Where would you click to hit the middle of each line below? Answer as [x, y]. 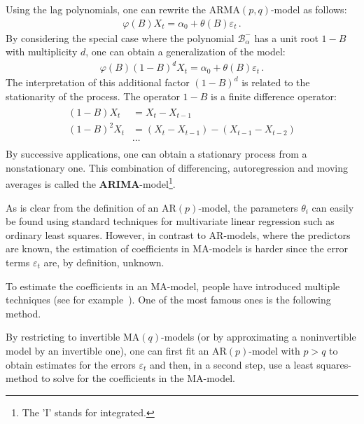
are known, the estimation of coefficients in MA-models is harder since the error [177, 248]
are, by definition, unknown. [104, 262]
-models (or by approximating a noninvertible [259, 337]
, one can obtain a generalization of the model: [185, 52]
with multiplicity [42, 52]
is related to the [276, 82]
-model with [274, 350]
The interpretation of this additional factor [98, 82]
